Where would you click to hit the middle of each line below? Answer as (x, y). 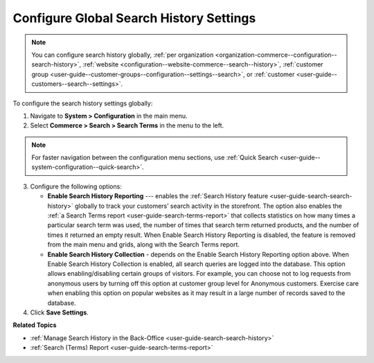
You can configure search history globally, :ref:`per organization (123, 55)
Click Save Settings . (60, 312)
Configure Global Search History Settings (134, 18)
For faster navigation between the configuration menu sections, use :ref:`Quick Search (155, 158)
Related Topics (35, 325)
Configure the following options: (76, 186)
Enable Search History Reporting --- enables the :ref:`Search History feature (158, 196)
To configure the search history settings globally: (83, 103)
